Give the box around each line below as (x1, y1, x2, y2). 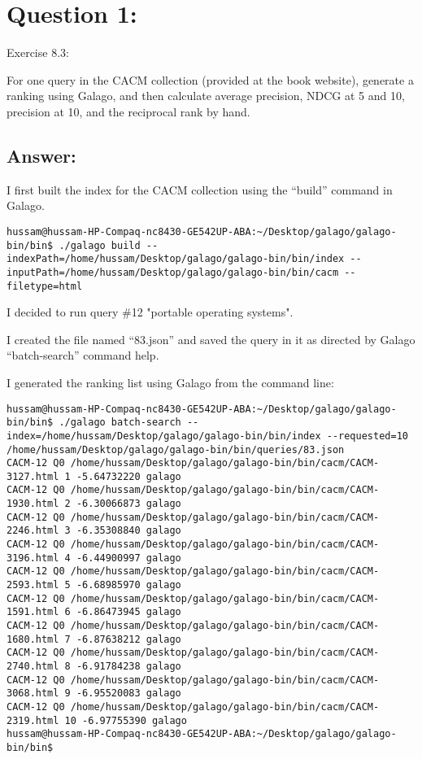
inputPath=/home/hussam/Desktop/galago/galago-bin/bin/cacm (7, 266, 339, 278)
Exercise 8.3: (7, 44, 69, 61)
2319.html (7, 714, 59, 726)
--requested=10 (326, 430, 408, 442)
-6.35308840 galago (76, 525, 181, 537)
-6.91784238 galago (76, 661, 181, 673)
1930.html (7, 498, 59, 510)
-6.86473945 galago (76, 606, 181, 618)
